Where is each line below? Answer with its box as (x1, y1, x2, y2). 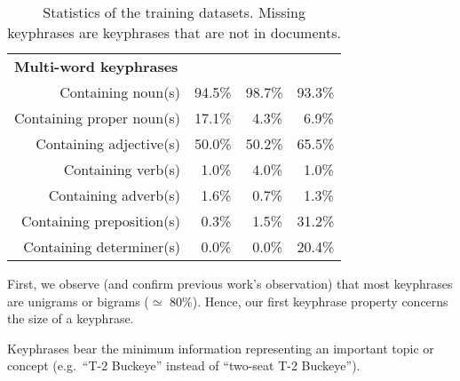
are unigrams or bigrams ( (7, 291, 149, 310)
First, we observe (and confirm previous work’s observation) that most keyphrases (7, 274, 453, 292)
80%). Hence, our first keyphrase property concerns (170, 291, 448, 310)
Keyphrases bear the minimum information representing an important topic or (7, 338, 434, 357)
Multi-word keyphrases (14, 56, 178, 76)
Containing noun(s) (59, 82, 180, 102)
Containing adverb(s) (48, 185, 180, 205)
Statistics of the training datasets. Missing (43, 2, 305, 22)
